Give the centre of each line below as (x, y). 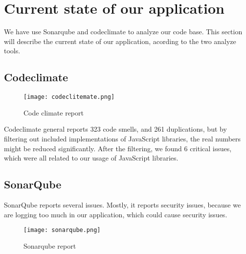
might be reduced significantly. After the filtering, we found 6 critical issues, (118, 148)
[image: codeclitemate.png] (69, 97)
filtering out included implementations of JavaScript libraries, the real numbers (123, 138)
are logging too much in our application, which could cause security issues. (116, 214)
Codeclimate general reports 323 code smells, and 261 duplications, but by (115, 129)
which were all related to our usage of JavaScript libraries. (91, 158)
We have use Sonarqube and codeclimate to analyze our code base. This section (123, 32)
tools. (12, 51)
